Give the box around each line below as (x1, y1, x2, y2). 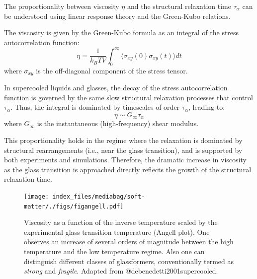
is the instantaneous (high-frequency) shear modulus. (37, 118, 199, 129)
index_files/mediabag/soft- (52, 193, 145, 200)
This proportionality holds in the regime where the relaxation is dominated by (4, 135, 243, 145)
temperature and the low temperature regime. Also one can (24, 246, 205, 257)
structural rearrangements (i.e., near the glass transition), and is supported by (4, 144, 243, 155)
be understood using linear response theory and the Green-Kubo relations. (4, 10, 231, 21)
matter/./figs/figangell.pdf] (24, 203, 124, 210)
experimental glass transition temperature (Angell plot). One (24, 226, 210, 237)
